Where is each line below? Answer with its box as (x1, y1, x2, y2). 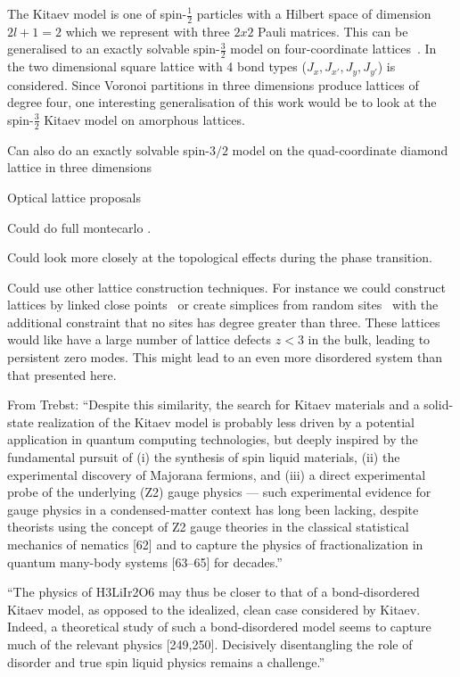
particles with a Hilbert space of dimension (196, 4, 431, 22)
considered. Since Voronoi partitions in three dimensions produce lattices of (7, 75, 419, 94)
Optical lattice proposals (7, 187, 141, 206)
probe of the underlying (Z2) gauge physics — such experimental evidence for (7, 483, 431, 501)
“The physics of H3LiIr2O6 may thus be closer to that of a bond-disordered (7, 582, 420, 601)
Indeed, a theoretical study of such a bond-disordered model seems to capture (7, 617, 431, 636)
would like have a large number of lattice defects (7, 330, 272, 349)
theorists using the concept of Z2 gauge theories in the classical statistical (7, 517, 409, 536)
